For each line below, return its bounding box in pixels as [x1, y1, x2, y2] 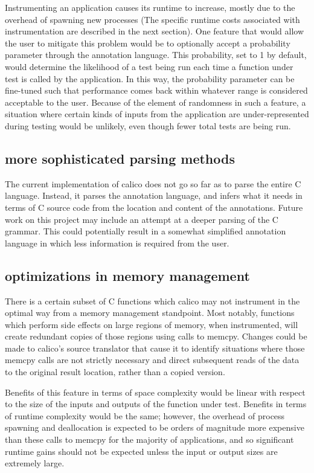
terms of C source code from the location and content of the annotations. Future [5, 201, 303, 213]
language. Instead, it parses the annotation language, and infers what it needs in [5, 189, 303, 202]
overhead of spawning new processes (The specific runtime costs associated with [5, 13, 300, 25]
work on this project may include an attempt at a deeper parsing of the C [5, 213, 278, 225]
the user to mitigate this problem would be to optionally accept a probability [5, 36, 290, 49]
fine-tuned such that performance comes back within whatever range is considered [5, 84, 308, 97]
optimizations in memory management [5, 266, 250, 285]
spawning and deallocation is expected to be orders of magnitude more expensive [5, 421, 304, 434]
